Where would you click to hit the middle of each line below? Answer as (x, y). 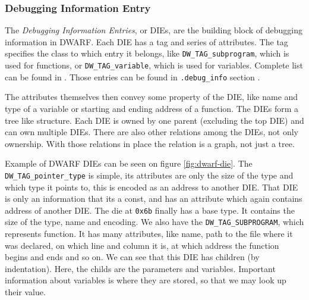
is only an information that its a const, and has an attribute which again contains (154, 199)
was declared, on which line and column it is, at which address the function (142, 245)
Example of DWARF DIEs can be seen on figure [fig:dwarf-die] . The (129, 163)
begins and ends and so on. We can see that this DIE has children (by (132, 257)
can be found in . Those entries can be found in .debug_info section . (133, 76)
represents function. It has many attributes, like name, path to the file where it (149, 234)
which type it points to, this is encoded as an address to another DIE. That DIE (152, 187)
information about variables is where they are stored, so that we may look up (146, 280)
